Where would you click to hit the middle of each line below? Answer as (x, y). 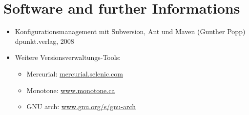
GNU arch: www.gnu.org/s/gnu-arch (81, 106)
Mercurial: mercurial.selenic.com (75, 73)
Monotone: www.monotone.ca (71, 90)
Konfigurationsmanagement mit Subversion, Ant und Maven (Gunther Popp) (130, 31)
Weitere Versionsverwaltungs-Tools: (68, 57)
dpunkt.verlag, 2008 (44, 41)
